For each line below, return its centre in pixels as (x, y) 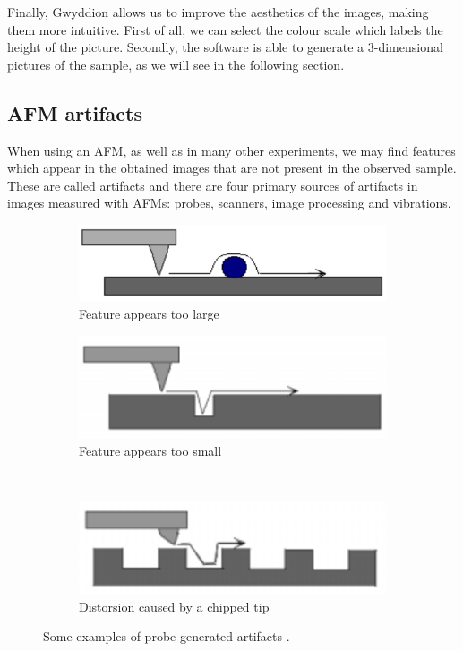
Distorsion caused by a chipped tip (174, 606)
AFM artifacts (75, 112)
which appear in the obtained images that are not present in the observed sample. (232, 168)
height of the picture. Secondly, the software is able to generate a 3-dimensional (225, 47)
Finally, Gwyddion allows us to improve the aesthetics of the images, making (218, 12)
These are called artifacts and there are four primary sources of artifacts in (213, 185)
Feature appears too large (149, 313)
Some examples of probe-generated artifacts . (167, 636)
